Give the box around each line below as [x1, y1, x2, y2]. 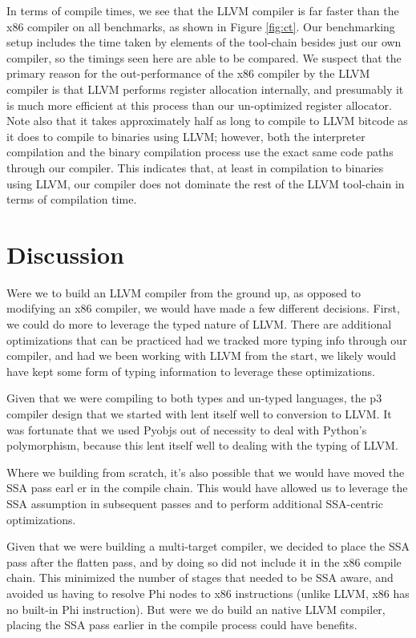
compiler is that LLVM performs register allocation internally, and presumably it [6, 80, 404, 97]
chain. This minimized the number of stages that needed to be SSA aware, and [6, 569, 394, 586]
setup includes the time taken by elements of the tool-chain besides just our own [6, 34, 402, 50]
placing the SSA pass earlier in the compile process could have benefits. [6, 616, 357, 633]
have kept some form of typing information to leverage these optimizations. [6, 362, 375, 379]
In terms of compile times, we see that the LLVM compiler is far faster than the [6, 2, 399, 18]
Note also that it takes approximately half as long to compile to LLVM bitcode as [6, 112, 408, 129]
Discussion [6, 237, 124, 270]
